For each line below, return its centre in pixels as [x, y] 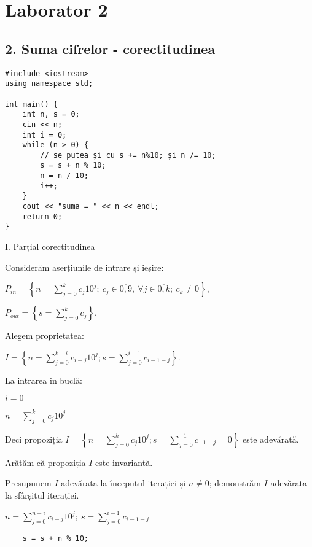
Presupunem [28, 483]
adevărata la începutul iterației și [123, 483]
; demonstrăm [235, 483]
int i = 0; [45, 135]
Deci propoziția [34, 439]
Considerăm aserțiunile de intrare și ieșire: [84, 267]
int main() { [31, 104]
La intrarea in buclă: [44, 380]
